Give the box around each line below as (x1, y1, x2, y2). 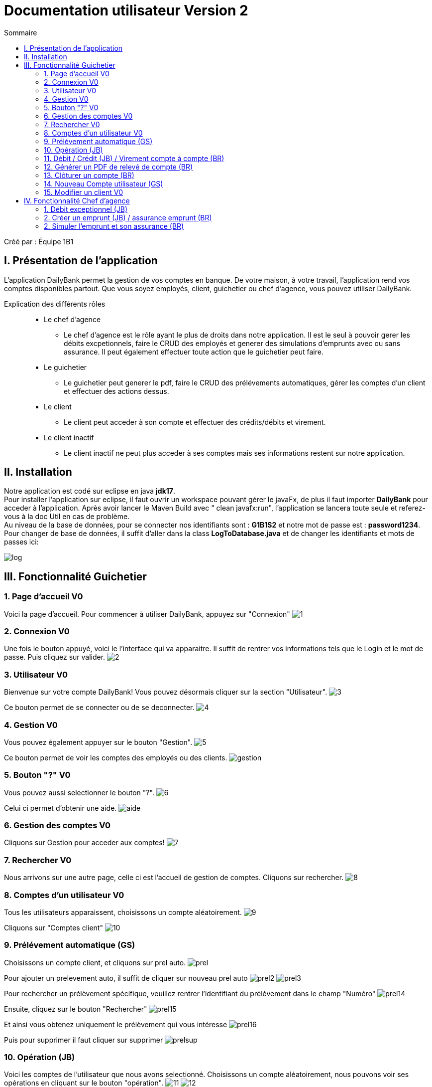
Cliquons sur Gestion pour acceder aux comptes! (4, 838, 165, 847)
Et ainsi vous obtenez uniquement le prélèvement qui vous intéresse (4, 1020, 227, 1029)
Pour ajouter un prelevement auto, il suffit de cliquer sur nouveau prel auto (4, 973, 248, 982)
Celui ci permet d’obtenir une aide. (4, 803, 117, 812)
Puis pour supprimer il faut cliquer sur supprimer (4, 1035, 163, 1044)
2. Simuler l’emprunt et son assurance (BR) (44, 221, 184, 230)
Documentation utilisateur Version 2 (4, 2, 248, 19)
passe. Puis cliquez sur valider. (4, 653, 106, 662)
